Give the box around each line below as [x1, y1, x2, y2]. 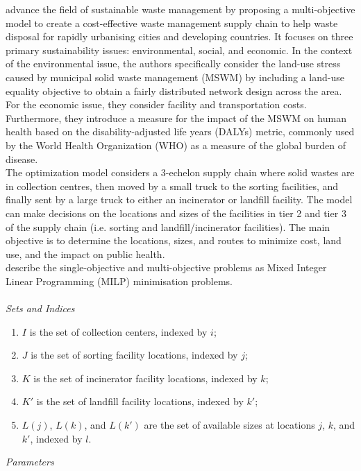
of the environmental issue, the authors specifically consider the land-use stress [6, 56, 341, 71]
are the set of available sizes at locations [144, 418, 315, 432]
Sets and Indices [6, 301, 75, 316]
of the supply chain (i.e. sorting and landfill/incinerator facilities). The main [6, 219, 330, 234]
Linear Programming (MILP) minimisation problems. [6, 273, 233, 288]
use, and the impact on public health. [6, 246, 165, 261]
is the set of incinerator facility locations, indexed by [33, 370, 258, 385]
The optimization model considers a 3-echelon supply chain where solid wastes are [6, 165, 355, 180]
